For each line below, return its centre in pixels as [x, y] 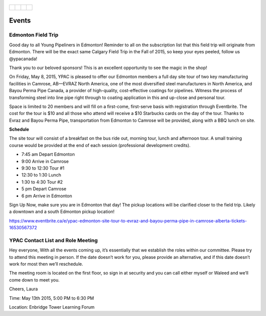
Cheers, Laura [23, 289]
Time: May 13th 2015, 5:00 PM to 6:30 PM [51, 298]
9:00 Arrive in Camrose [45, 161]
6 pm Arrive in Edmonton [47, 196]
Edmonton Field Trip [34, 35]
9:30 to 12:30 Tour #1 [43, 168]
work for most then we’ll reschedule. [46, 264]
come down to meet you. [34, 280]
